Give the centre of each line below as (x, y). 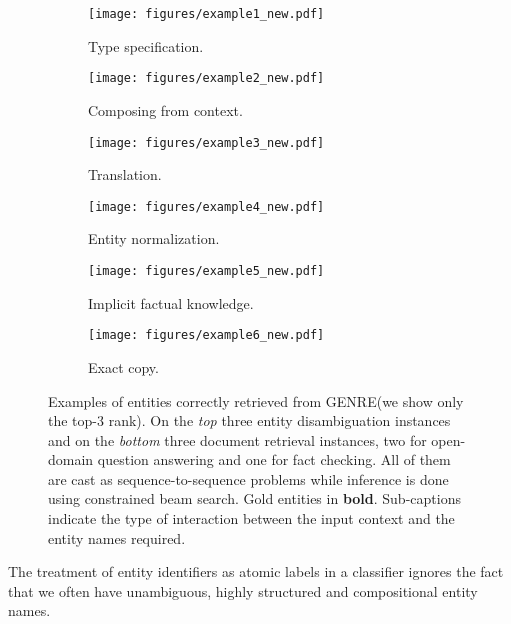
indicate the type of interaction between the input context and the (251, 518)
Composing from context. (165, 109)
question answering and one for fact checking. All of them (274, 459)
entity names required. (117, 537)
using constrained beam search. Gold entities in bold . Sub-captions (254, 498)
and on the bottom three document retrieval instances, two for (237, 439)
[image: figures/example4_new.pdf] (206, 206)
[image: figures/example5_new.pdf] (206, 271)
